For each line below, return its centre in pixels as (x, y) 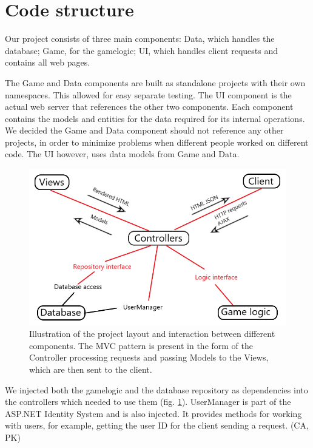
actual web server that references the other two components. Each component (149, 107)
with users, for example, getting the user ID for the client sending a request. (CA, (157, 425)
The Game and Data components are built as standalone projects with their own (155, 82)
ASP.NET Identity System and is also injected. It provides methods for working (153, 413)
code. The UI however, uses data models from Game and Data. (122, 154)
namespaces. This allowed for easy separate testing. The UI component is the (148, 94)
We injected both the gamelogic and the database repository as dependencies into (156, 389)
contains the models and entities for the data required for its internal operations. (155, 118)
